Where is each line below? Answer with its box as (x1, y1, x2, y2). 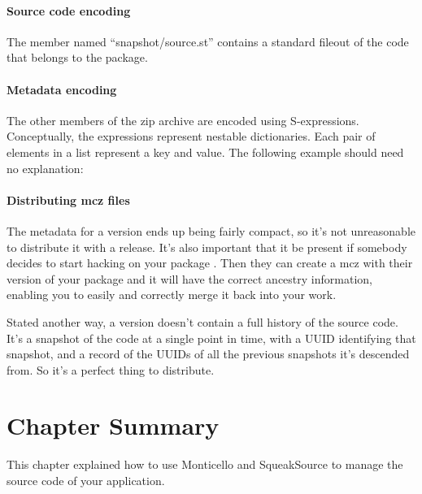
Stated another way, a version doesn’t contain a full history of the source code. (7, 313, 398, 330)
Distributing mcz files (7, 191, 130, 208)
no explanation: (7, 159, 84, 176)
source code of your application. (7, 472, 165, 489)
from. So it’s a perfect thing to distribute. (7, 361, 215, 378)
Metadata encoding (7, 80, 117, 97)
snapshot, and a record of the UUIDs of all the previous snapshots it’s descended (7, 345, 410, 362)
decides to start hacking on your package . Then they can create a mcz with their (7, 254, 413, 271)
